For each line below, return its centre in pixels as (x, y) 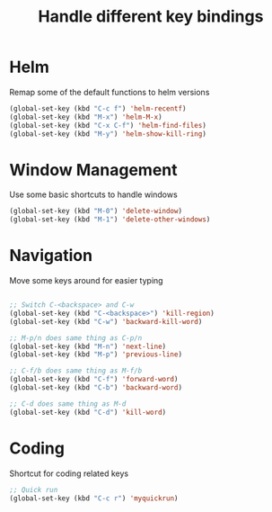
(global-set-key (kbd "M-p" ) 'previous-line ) (96, 355)
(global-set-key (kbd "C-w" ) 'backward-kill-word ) (106, 321)
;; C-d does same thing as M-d (68, 404)
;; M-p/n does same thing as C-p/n (76, 338)
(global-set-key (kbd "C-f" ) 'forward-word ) (94, 380)
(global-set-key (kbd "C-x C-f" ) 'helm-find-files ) (108, 125)
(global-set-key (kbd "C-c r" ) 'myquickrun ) (94, 498)
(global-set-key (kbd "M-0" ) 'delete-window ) (96, 211)
